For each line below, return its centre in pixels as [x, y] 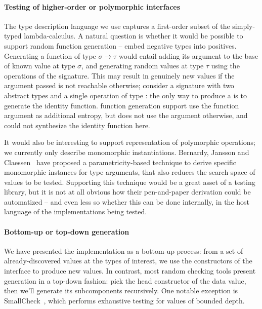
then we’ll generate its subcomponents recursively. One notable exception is [121, 291]
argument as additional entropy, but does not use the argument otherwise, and [126, 115]
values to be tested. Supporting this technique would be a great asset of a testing [130, 182]
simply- [244, 26]
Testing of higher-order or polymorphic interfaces [92, 6]
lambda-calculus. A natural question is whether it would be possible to [134, 36]
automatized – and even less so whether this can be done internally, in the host [127, 201]
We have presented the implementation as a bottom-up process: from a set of [124, 250]
